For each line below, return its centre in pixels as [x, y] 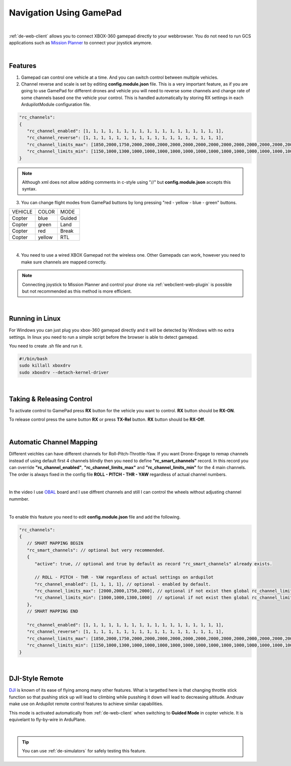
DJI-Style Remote [36, 679]
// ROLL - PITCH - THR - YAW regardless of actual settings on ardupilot [124, 577]
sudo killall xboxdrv [45, 366]
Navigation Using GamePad [65, 13]
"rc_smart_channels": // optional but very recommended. [96, 550]
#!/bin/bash [33, 359]
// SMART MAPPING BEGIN [55, 543]
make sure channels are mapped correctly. [64, 262]
